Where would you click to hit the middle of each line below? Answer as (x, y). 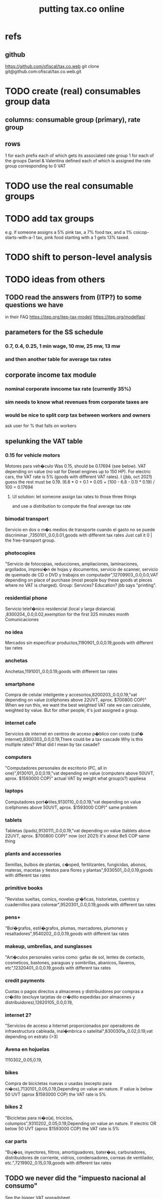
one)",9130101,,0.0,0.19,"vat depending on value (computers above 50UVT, (80, 773)
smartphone (20, 684)
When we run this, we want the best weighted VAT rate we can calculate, (78, 705)
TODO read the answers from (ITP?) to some (73, 298)
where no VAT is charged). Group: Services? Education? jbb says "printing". (81, 585)
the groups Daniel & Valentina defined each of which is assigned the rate (78, 161)
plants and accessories (33, 854)
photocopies (20, 553)
